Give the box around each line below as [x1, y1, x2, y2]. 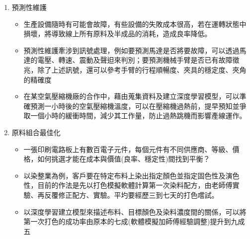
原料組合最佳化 [11, 127, 61, 137]
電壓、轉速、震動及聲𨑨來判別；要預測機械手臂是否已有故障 [37, 55, 233, 65]
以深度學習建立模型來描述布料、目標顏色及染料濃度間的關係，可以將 [23, 206, 247, 217]
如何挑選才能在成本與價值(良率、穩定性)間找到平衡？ [37, 154, 210, 164]
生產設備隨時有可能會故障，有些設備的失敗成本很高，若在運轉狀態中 [23, 18, 247, 29]
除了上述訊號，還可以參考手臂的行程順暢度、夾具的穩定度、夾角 [37, 64, 247, 75]
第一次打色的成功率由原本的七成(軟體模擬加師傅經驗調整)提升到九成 [23, 216, 245, 227]
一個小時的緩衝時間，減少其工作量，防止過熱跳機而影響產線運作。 [30, 110, 247, 121]
